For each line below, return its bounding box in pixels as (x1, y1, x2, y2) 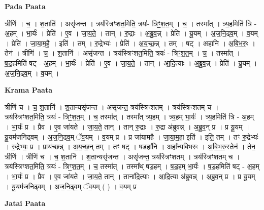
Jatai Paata (5, 198, 46, 208)
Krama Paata (5, 85, 52, 95)
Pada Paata (5, 1, 46, 11)
